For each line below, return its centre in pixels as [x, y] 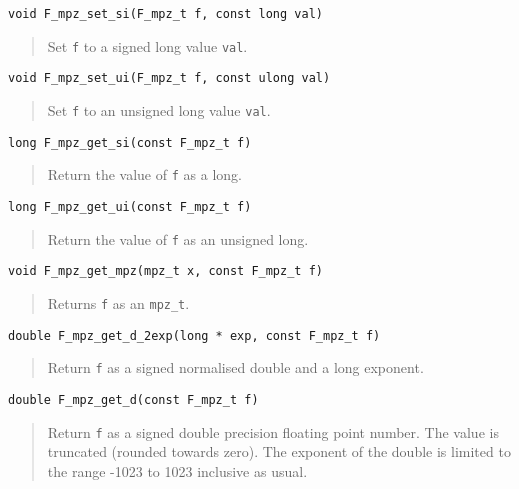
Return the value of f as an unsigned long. [178, 238]
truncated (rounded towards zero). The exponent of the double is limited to [279, 451]
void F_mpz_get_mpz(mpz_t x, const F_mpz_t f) [165, 271]
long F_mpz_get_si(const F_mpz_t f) [130, 142]
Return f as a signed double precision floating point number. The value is [273, 431]
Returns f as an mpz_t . [118, 302]
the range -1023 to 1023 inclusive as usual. [177, 470]
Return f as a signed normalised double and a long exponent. [235, 367]
